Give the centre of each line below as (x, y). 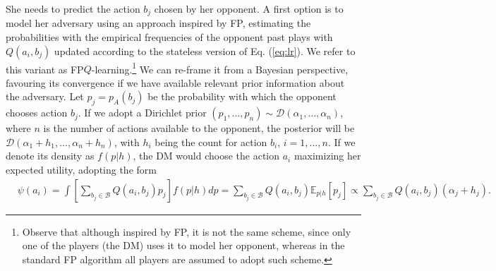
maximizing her (327, 156)
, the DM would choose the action (206, 156)
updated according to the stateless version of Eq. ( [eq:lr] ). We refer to (205, 50)
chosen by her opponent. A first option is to (249, 8)
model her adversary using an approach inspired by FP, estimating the (158, 23)
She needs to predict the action (73, 8)
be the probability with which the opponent (242, 96)
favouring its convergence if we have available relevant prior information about (175, 82)
